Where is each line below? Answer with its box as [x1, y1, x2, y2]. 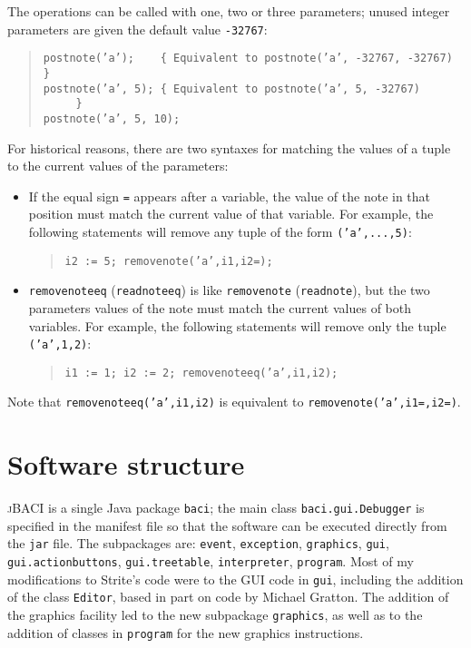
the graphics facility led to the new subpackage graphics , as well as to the [7, 605, 423, 624]
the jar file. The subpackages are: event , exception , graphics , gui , [7, 534, 389, 553]
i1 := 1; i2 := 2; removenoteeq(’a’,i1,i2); [64, 366, 339, 379]
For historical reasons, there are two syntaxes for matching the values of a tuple [7, 138, 451, 157]
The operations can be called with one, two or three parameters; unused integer [7, 2, 450, 20]
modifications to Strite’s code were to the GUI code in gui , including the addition [7, 569, 464, 588]
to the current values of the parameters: [7, 156, 229, 175]
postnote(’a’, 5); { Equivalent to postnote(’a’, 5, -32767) [43, 82, 421, 95]
